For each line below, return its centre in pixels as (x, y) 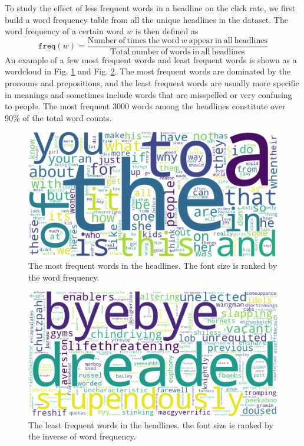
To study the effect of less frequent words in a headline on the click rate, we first (150, 8)
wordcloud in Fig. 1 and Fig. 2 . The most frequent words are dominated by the (148, 71)
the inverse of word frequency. (82, 436)
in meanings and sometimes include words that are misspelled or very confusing (148, 94)
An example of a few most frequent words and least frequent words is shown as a (151, 59)
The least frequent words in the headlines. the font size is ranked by (151, 424)
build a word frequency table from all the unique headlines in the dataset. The (146, 19)
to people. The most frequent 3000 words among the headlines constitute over (145, 106)
